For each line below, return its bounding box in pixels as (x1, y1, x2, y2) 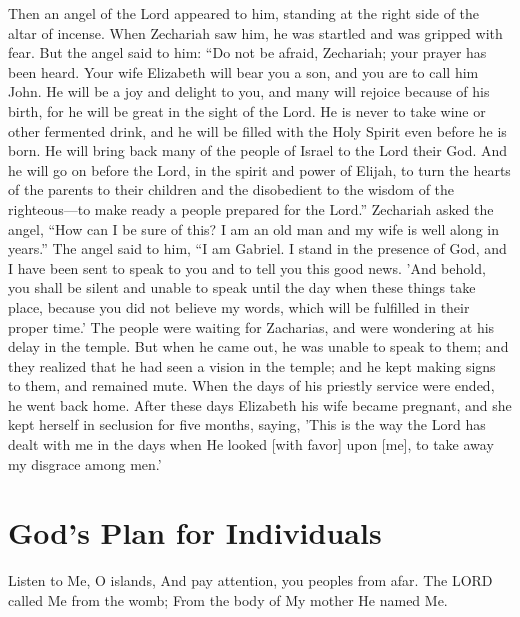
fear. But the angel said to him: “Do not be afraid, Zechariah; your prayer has (8, 42, 487, 63)
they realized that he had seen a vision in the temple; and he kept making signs (8, 355, 496, 376)
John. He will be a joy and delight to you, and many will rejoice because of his (8, 81, 490, 102)
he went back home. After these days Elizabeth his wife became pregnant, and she (8, 394, 512, 415)
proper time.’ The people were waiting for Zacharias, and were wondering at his (8, 316, 495, 337)
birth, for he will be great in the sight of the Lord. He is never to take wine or (8, 100, 486, 121)
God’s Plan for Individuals (8, 512, 382, 553)
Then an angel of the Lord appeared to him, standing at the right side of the (8, 3, 480, 23)
